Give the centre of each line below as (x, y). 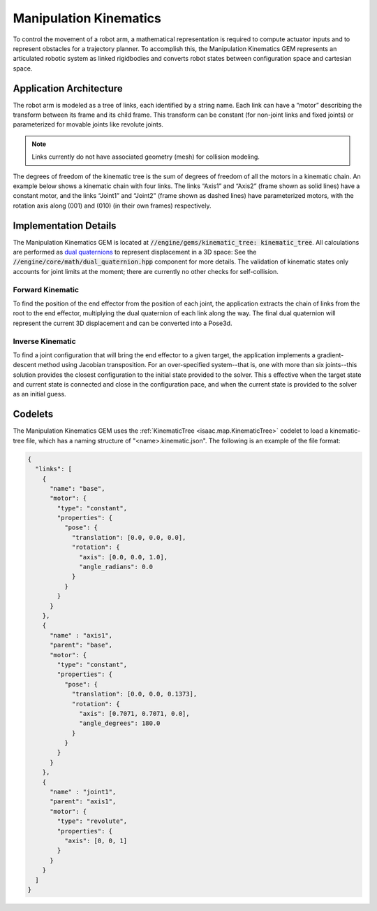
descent (25, 365)
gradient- (330, 355)
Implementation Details (65, 225)
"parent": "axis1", (83, 802)
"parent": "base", (81, 645)
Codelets (33, 414)
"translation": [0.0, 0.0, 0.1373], (134, 694)
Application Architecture (68, 88)
